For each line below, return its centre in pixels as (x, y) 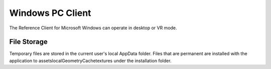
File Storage (28, 42)
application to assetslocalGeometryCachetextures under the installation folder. (90, 61)
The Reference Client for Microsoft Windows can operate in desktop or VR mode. (93, 28)
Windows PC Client (50, 13)
